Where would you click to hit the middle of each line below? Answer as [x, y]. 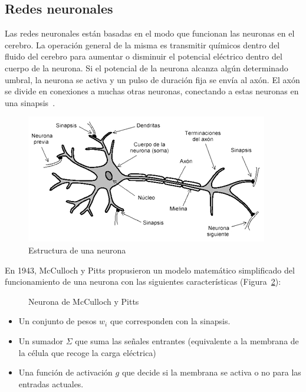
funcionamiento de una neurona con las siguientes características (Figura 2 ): [143, 281]
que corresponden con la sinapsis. [170, 321]
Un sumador [41, 340]
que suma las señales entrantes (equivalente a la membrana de [187, 340]
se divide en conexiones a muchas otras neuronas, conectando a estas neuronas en [152, 91]
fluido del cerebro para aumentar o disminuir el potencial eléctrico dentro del [144, 56]
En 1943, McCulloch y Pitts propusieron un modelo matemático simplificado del [150, 270]
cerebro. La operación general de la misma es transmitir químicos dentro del [142, 45]
